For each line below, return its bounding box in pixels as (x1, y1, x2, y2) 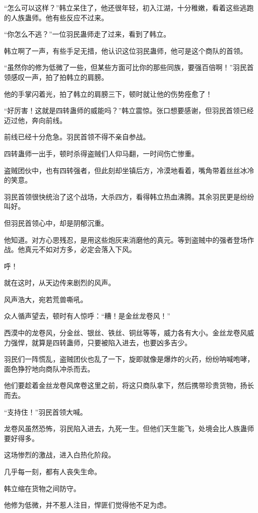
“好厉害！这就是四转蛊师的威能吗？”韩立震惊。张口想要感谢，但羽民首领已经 (4, 105, 254, 116)
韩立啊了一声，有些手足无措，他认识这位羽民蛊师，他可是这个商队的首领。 (4, 45, 247, 56)
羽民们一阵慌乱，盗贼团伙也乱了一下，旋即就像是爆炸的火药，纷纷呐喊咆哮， (4, 354, 254, 364)
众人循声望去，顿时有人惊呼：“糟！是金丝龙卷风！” (4, 311, 171, 321)
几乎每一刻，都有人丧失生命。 (4, 466, 101, 476)
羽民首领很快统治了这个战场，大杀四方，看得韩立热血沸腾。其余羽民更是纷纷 (4, 191, 254, 201)
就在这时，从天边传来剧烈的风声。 (4, 277, 115, 288)
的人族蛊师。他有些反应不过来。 (4, 12, 108, 22)
